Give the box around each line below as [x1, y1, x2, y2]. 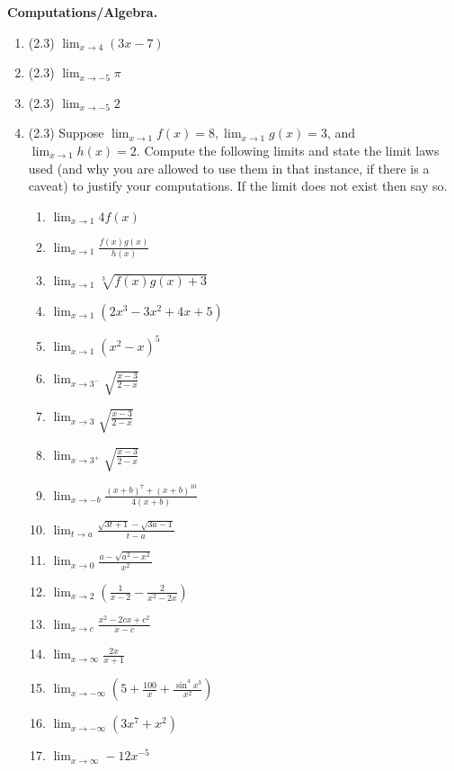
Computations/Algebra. [7, 3, 158, 21]
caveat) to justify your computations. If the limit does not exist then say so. [28, 176, 448, 195]
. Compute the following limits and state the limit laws [136, 140, 440, 159]
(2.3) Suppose [28, 123, 104, 142]
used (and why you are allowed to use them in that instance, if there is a [28, 158, 430, 177]
